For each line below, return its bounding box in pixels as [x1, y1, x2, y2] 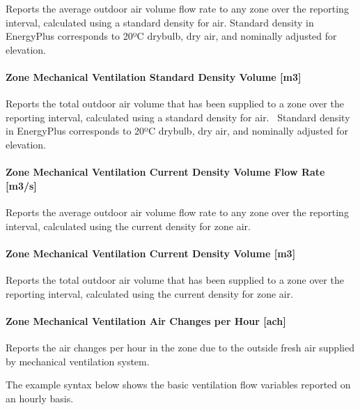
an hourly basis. [6, 390, 74, 405]
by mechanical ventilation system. [6, 354, 150, 368]
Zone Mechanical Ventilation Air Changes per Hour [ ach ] [6, 313, 286, 328]
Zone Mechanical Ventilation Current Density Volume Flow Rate [6, 165, 325, 179]
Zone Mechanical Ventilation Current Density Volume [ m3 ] [6, 245, 296, 260]
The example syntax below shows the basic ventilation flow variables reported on [6, 377, 351, 392]
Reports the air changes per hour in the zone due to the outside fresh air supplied [6, 340, 354, 354]
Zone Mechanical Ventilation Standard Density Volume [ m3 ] [6, 69, 302, 84]
